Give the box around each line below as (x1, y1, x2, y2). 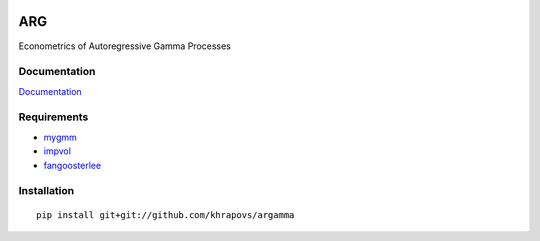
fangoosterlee (43, 159, 102, 171)
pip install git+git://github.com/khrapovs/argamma (36, 209, 295, 220)
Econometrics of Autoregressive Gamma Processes (18, 40, 232, 52)
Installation (18, 184, 75, 198)
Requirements (18, 110, 89, 124)
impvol (43, 145, 72, 157)
